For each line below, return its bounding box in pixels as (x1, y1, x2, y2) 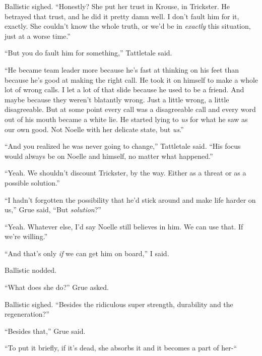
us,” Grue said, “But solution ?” (5, 204, 101, 215)
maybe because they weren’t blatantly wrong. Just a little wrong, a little (5, 94, 229, 104)
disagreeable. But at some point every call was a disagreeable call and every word (5, 104, 256, 114)
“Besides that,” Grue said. (5, 325, 86, 336)
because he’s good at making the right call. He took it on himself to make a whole (5, 74, 258, 85)
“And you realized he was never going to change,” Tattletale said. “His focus (5, 141, 241, 151)
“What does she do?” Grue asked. (5, 282, 109, 292)
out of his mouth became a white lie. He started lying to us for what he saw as (5, 113, 248, 124)
